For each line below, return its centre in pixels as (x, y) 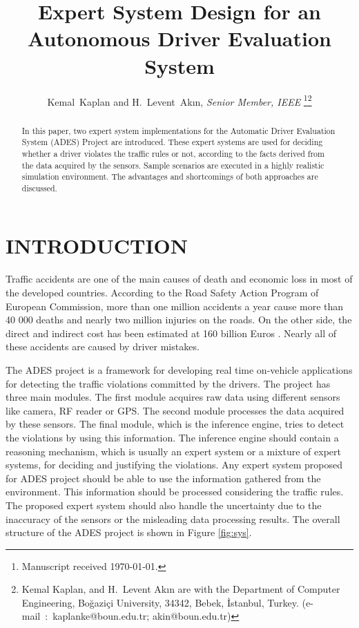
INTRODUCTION (97, 246)
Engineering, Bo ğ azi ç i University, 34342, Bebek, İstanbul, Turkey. (160, 602)
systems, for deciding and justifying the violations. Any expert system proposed (174, 465)
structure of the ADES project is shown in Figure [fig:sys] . (129, 532)
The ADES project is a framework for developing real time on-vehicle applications (179, 369)
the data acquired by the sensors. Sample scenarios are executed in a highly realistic (173, 165)
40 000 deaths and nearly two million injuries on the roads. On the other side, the (179, 320)
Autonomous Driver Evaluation (179, 38)
